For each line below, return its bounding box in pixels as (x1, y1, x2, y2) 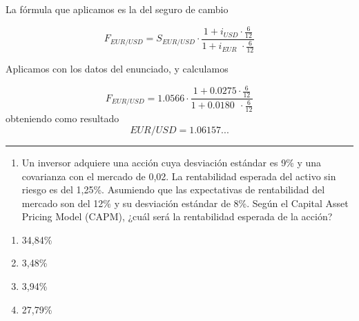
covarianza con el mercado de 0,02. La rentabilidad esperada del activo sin (21, 168, 336, 183)
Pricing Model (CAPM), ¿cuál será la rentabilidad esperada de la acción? (21, 209, 333, 224)
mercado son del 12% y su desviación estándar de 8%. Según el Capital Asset (21, 195, 349, 210)
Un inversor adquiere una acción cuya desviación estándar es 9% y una (21, 155, 322, 169)
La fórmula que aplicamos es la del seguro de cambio (6, 2, 229, 16)
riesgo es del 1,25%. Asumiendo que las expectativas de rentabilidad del (21, 182, 325, 197)
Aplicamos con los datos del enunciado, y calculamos (6, 61, 229, 76)
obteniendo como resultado (6, 111, 119, 126)
